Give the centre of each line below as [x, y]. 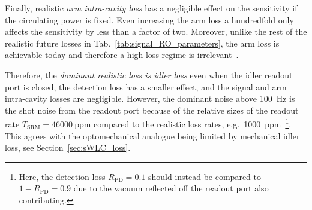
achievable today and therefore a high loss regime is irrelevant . [122, 55]
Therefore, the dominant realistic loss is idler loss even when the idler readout [149, 74]
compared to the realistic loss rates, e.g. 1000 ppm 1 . [193, 123]
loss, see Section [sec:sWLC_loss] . [68, 147]
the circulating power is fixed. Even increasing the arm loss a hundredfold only [149, 19]
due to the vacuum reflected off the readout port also [171, 188]
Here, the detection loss [62, 176]
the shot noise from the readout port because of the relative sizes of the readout [152, 110]
